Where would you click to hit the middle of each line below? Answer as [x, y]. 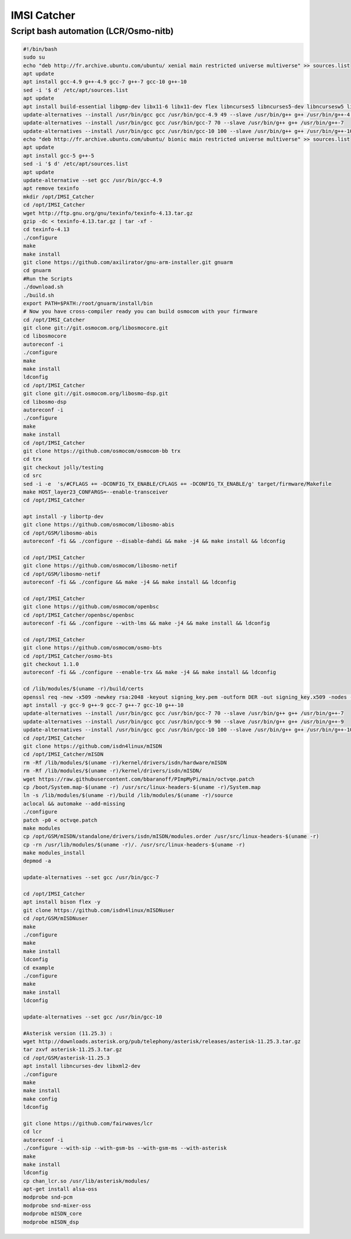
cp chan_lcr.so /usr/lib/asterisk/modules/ [87, 1181]
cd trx [32, 459]
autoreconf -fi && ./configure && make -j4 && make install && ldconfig [130, 582]
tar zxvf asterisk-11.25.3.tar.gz [73, 1050]
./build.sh [39, 295]
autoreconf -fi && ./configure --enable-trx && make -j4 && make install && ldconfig [149, 672]
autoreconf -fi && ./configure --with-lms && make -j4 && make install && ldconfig [147, 623]
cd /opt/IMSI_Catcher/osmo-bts [68, 656]
